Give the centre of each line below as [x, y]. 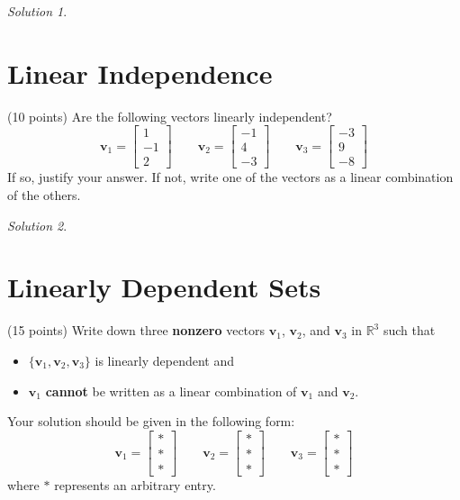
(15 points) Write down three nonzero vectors [136, 330]
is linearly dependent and [165, 360]
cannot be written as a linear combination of [171, 391]
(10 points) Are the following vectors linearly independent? [170, 116]
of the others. [44, 195]
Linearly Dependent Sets [164, 287]
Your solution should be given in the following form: [151, 421]
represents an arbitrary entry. [135, 484]
